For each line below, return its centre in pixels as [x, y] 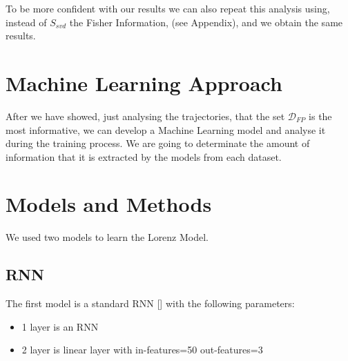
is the [320, 116]
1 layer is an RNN [60, 326]
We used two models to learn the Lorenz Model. [107, 237]
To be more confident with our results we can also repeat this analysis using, [168, 8]
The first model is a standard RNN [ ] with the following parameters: [150, 303]
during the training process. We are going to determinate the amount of [158, 143]
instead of [26, 22]
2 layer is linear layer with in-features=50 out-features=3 [142, 350]
